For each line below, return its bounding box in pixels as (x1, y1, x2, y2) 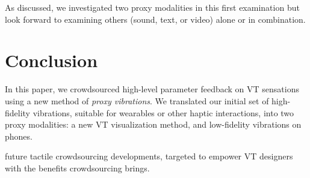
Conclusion (5, 48, 98, 73)
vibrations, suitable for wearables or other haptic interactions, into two (33, 106, 294, 119)
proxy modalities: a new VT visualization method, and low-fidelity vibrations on (5, 118, 302, 131)
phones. (5, 129, 33, 142)
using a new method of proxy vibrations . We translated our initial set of (5, 94, 269, 107)
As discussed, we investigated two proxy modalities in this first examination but (5, 1, 300, 13)
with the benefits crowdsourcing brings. (5, 161, 150, 174)
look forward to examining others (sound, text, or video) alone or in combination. (5, 13, 306, 25)
